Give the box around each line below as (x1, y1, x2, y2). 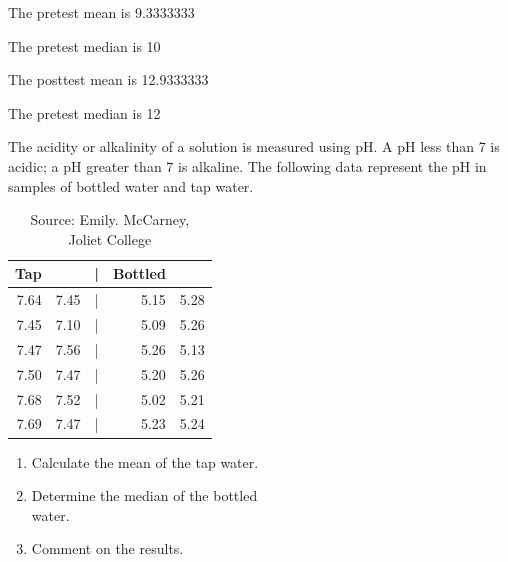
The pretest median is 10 (8, 35, 161, 56)
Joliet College (68, 228, 152, 249)
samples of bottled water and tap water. (8, 175, 254, 196)
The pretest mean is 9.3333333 (8, 2, 195, 22)
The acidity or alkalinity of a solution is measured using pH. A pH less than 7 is (8, 136, 500, 157)
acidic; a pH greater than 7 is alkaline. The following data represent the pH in (8, 155, 487, 176)
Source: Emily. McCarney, (30, 209, 190, 230)
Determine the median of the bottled (31, 485, 258, 506)
